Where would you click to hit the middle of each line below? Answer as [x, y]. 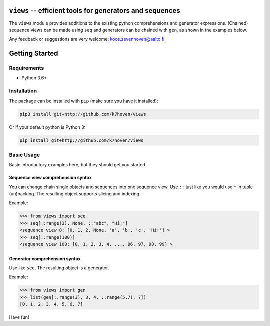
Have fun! [19, 317]
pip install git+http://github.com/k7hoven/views [82, 140]
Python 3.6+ [34, 78]
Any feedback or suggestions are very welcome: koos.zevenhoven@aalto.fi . [87, 39]
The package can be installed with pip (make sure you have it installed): [84, 101]
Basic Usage [25, 155]
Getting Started [34, 54]
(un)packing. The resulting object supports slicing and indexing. [75, 194]
